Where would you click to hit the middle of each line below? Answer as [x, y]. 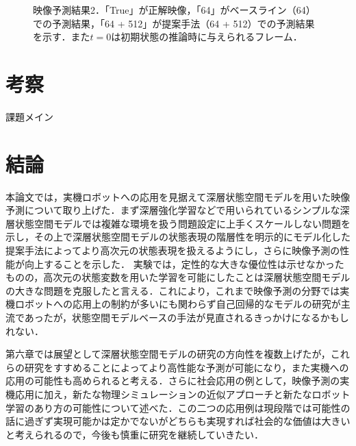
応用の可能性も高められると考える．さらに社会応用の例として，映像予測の [173, 381]
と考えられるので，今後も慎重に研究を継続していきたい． [135, 434]
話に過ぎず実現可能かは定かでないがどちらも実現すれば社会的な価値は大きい [178, 421]
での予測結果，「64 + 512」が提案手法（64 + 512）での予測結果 [174, 23]
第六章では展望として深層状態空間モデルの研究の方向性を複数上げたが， [168, 354]
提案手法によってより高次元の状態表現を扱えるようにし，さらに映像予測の [173, 250]
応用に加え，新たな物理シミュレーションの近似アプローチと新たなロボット [182, 394]
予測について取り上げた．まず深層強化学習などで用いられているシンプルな [173, 210]
